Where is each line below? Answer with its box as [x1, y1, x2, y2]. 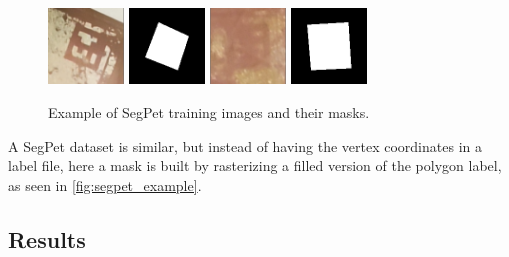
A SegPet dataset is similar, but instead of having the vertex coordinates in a [8, 135, 482, 156]
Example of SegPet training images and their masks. [48, 101, 370, 122]
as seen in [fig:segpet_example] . [8, 174, 202, 195]
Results [8, 223, 86, 254]
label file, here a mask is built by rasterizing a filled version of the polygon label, [8, 155, 502, 176]
